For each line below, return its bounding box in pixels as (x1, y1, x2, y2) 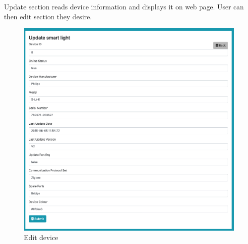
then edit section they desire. (4, 11, 92, 21)
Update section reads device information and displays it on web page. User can (4, 1, 244, 11)
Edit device (24, 232, 59, 243)
